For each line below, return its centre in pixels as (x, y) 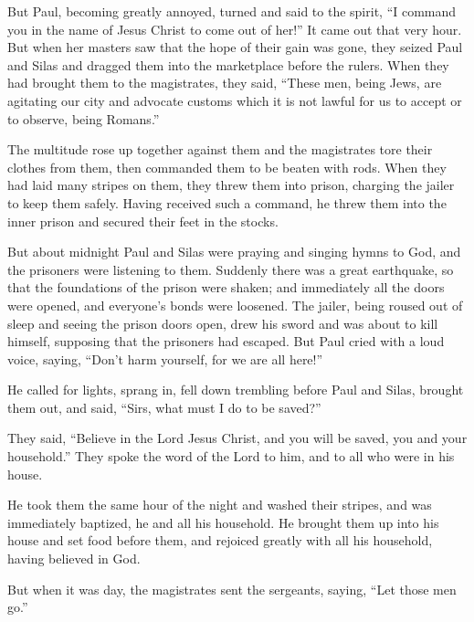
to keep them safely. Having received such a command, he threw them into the (227, 202)
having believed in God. (74, 559)
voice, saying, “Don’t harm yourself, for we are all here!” (165, 358)
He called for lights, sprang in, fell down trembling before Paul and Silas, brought (236, 390)
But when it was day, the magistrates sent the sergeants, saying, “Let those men (232, 589)
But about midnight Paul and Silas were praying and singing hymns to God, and (234, 252)
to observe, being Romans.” (84, 118)
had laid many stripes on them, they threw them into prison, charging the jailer (231, 185)
